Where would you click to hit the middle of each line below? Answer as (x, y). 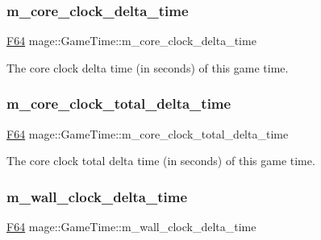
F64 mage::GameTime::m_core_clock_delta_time (131, 41)
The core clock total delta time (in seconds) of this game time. (161, 161)
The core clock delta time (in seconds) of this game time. (148, 67)
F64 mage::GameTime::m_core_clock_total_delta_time (148, 133)
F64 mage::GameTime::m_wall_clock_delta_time (131, 227)
